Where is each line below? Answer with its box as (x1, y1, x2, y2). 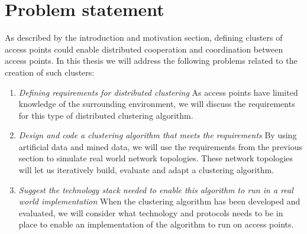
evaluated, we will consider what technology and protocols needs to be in (18, 206, 283, 219)
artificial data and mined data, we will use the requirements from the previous (18, 140, 302, 152)
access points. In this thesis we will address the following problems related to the (5, 54, 298, 67)
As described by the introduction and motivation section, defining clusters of (5, 31, 283, 44)
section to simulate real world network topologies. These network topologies (18, 152, 293, 164)
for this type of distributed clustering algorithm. (18, 109, 193, 121)
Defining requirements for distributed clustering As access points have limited (18, 86, 298, 98)
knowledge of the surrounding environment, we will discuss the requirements (18, 97, 295, 110)
